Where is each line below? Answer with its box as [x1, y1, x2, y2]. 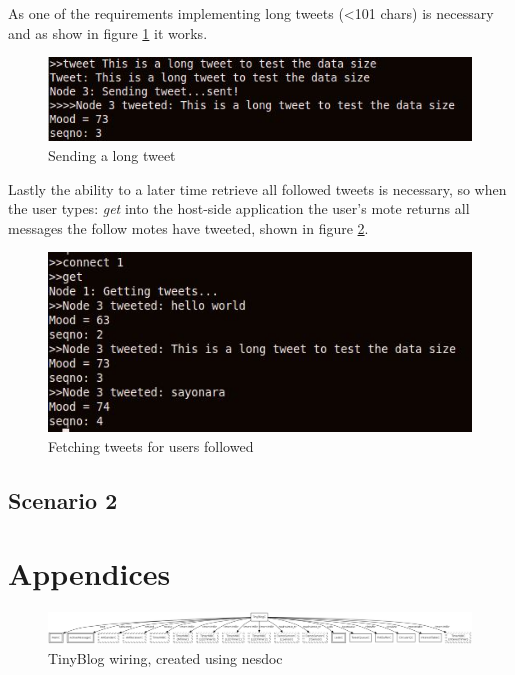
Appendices [8, 553, 171, 594]
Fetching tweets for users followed [48, 435, 254, 456]
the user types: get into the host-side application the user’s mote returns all [8, 198, 470, 219]
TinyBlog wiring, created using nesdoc [48, 647, 283, 668]
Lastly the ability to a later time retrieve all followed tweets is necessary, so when [8, 178, 507, 199]
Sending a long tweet [48, 144, 176, 165]
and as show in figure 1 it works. [8, 22, 208, 43]
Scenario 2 [8, 484, 118, 515]
